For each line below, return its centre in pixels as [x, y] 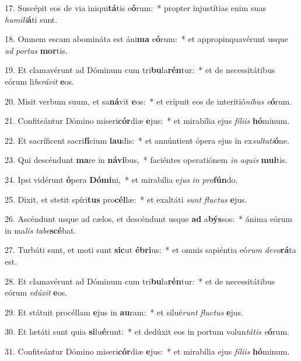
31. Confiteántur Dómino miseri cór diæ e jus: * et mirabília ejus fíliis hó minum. [147, 351]
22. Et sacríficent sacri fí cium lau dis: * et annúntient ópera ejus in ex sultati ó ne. [147, 140]
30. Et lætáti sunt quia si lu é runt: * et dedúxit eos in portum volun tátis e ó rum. [147, 332]
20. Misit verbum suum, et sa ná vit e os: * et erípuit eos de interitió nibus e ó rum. [148, 101]
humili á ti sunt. [31, 19]
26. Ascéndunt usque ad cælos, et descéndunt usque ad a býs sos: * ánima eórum [148, 219]
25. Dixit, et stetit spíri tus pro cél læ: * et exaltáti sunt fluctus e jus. [126, 199]
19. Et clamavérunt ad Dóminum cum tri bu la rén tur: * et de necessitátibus [140, 70]
